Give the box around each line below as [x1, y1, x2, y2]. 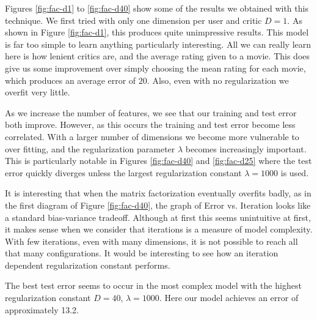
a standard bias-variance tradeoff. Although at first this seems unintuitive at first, [5, 210, 311, 223]
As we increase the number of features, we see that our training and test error [5, 106, 297, 119]
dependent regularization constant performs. [5, 258, 170, 271]
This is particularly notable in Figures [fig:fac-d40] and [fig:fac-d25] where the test [5, 154, 312, 167]
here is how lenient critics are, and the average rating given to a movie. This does [5, 50, 310, 62]
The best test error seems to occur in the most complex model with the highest [5, 279, 302, 292]
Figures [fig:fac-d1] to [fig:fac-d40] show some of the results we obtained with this [5, 2, 308, 14]
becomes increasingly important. [185, 142, 307, 155]
